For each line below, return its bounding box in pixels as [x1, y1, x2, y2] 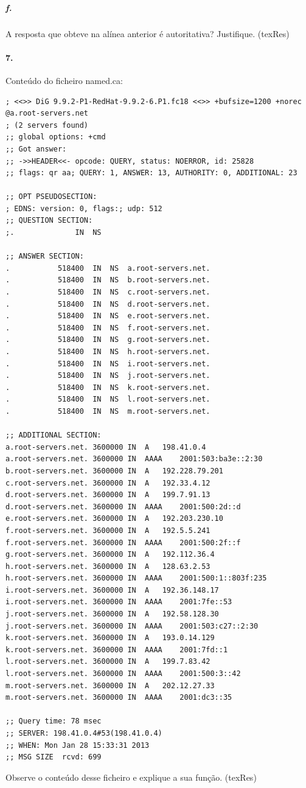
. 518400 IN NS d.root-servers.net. [5, 299, 210, 309]
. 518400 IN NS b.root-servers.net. [5, 276, 210, 285]
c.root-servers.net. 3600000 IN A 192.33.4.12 [5, 478, 210, 487]
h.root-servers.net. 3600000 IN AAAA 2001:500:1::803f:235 [5, 574, 267, 583]
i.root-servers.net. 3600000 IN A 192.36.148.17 [5, 585, 219, 594]
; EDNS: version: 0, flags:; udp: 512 [5, 204, 162, 213]
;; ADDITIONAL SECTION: [5, 431, 102, 440]
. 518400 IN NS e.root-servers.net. [5, 312, 210, 321]
